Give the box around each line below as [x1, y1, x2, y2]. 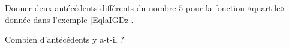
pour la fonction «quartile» [185, 2, 285, 14]
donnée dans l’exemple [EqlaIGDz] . [5, 13, 134, 25]
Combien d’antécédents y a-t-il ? [5, 33, 124, 45]
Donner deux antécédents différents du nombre [5, 2, 176, 14]
